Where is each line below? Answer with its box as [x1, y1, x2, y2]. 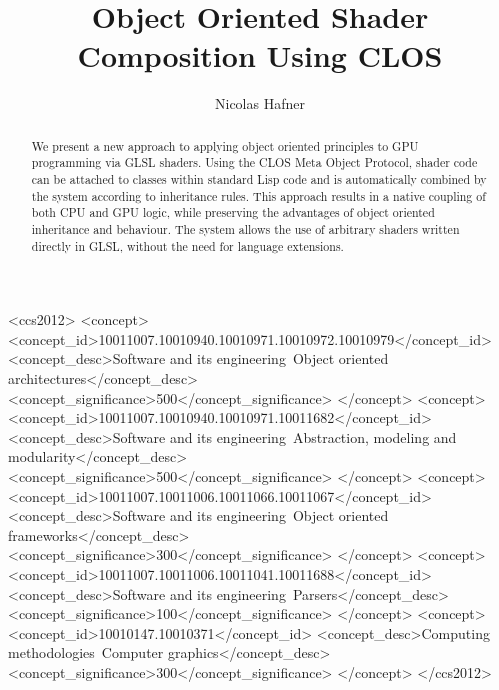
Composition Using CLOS [77, 35, 443, 76]
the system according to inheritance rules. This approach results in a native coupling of [31, 187, 486, 204]
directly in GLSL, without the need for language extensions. [31, 237, 344, 254]
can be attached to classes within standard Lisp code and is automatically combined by [31, 171, 487, 188]
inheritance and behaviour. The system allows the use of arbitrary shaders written [31, 220, 460, 237]
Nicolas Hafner [215, 93, 305, 114]
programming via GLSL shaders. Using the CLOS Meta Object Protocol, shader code [31, 154, 478, 171]
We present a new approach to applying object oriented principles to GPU [31, 137, 419, 154]
